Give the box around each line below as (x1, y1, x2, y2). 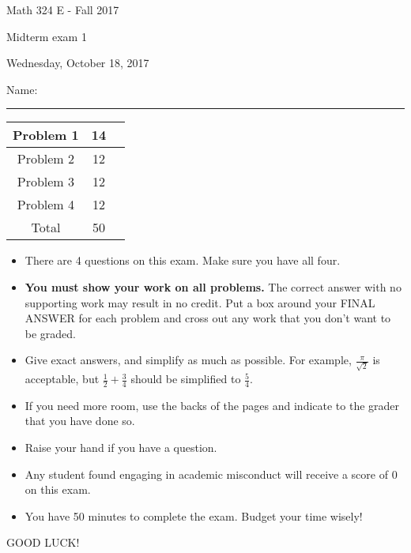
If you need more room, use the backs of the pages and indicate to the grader (25, 397, 400, 413)
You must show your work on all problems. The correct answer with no (25, 278, 402, 295)
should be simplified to (130, 371, 241, 387)
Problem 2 (17, 149, 75, 168)
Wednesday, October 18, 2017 (6, 55, 149, 71)
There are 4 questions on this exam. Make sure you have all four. (25, 252, 341, 269)
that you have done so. (25, 412, 135, 429)
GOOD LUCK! (6, 534, 80, 551)
